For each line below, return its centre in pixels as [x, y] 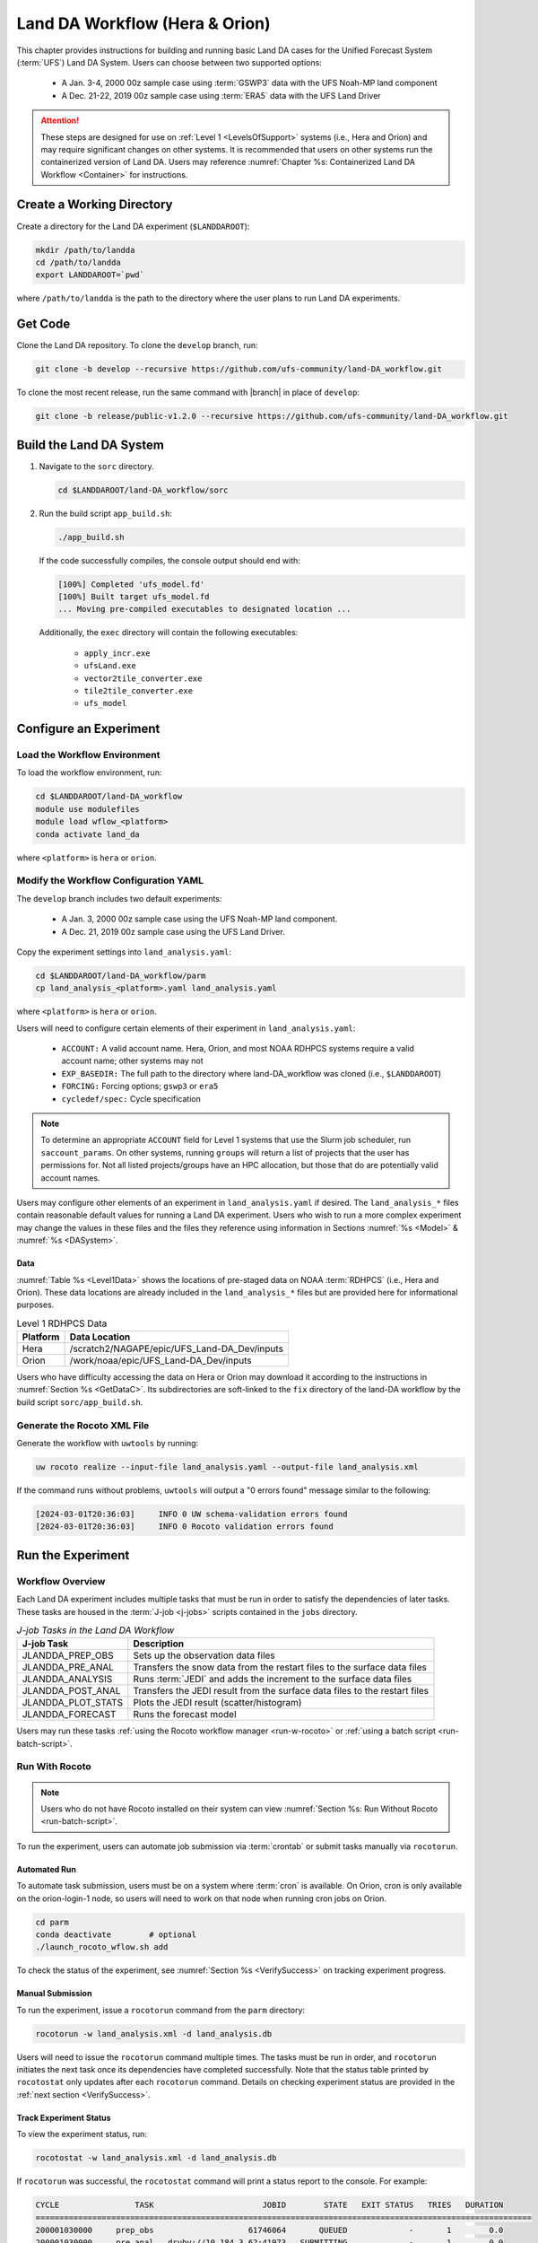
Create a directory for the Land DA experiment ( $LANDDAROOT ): [133, 226]
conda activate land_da [88, 834]
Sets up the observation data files [204, 1655]
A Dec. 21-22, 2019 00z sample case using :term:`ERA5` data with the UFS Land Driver [221, 95]
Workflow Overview [61, 1581]
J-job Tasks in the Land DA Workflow [95, 1630]
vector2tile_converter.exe [143, 678]
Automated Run [46, 1869]
